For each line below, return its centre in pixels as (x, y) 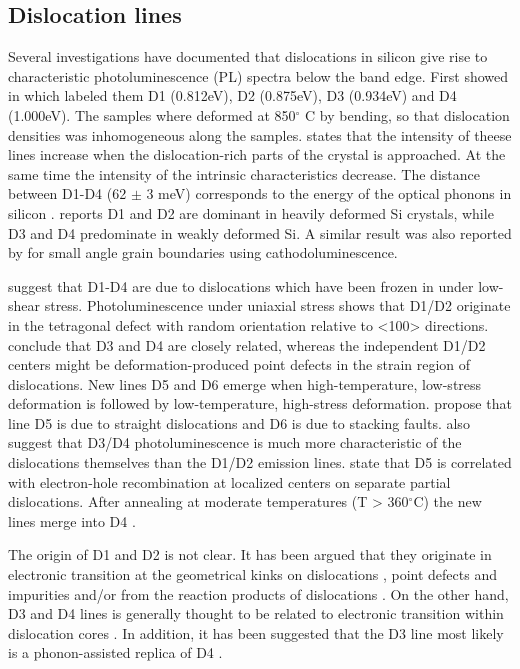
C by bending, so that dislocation (407, 114)
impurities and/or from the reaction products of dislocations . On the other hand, (258, 593)
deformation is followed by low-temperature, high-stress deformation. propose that (260, 403)
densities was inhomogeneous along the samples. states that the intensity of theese (260, 134)
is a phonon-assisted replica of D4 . (115, 652)
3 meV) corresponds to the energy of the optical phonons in (329, 193)
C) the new (447, 501)
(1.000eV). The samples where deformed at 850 (152, 114)
